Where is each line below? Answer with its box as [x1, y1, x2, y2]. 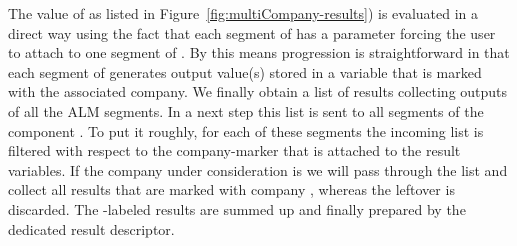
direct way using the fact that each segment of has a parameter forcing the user [8, 22, 496, 43]
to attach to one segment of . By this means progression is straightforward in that [8, 42, 510, 63]
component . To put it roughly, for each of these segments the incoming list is [8, 120, 484, 141]
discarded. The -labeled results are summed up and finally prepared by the [8, 198, 466, 219]
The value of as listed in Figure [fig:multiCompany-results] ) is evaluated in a [8, 3, 479, 23]
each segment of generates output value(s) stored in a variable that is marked [8, 61, 482, 82]
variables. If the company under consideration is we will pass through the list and [8, 159, 508, 180]
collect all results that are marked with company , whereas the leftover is [8, 179, 455, 200]
